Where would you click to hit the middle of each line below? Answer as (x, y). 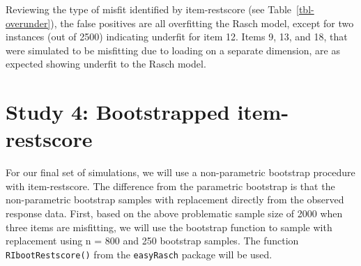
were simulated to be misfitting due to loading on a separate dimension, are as (173, 50)
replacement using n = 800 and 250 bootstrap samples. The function (152, 241)
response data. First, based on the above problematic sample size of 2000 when (174, 213)
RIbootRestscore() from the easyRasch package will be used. (139, 254)
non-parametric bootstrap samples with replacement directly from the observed (175, 199)
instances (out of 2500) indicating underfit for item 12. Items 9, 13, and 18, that (177, 37)
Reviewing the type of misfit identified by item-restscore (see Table (149, 9)
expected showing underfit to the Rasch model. (106, 64)
